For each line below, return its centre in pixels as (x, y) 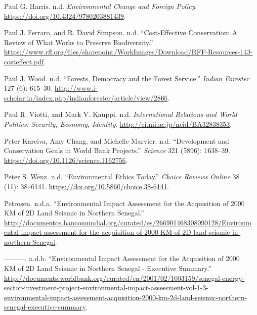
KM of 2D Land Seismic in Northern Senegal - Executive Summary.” (108, 268)
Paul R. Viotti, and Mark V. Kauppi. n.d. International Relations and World (121, 114)
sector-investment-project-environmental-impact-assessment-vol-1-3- (106, 288)
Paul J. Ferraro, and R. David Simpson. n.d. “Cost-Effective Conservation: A (121, 32)
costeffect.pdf (24, 61)
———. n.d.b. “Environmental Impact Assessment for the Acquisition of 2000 (122, 258)
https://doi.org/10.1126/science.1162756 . (66, 160)
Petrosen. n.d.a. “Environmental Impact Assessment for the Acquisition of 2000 (124, 203)
